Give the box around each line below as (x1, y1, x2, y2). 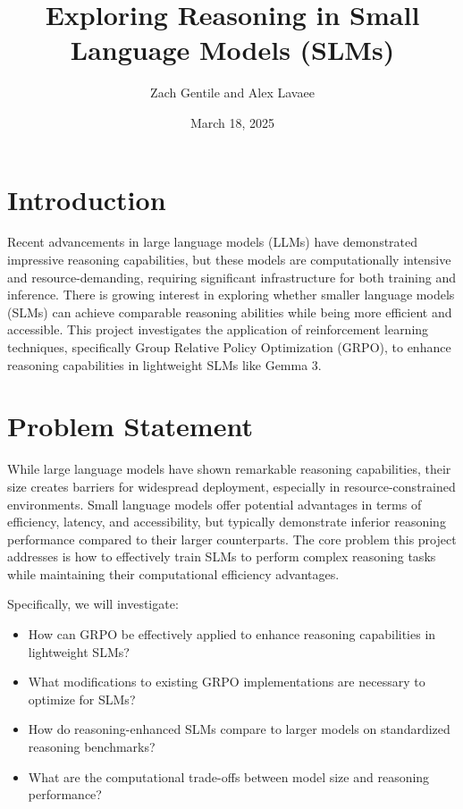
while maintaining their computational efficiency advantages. (7, 564, 340, 583)
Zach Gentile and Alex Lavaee (150, 83, 315, 102)
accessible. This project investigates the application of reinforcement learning (7, 320, 429, 339)
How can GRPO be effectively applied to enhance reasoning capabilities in (28, 625, 436, 644)
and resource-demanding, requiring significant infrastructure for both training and (7, 267, 456, 286)
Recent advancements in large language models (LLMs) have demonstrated (7, 232, 418, 251)
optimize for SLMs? (28, 689, 136, 708)
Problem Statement (7, 408, 253, 444)
